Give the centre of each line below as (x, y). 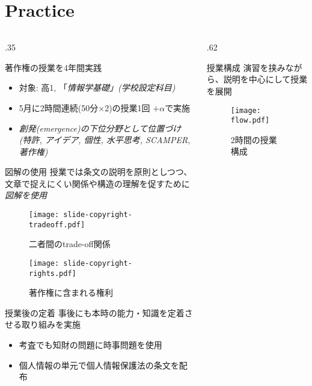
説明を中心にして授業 (265, 79)
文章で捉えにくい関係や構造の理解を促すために (97, 183)
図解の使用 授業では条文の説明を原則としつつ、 (99, 172)
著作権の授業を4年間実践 (53, 67)
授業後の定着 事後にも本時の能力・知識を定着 (95, 312)
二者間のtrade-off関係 (70, 244)
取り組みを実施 (51, 324)
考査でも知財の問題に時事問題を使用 (90, 345)
